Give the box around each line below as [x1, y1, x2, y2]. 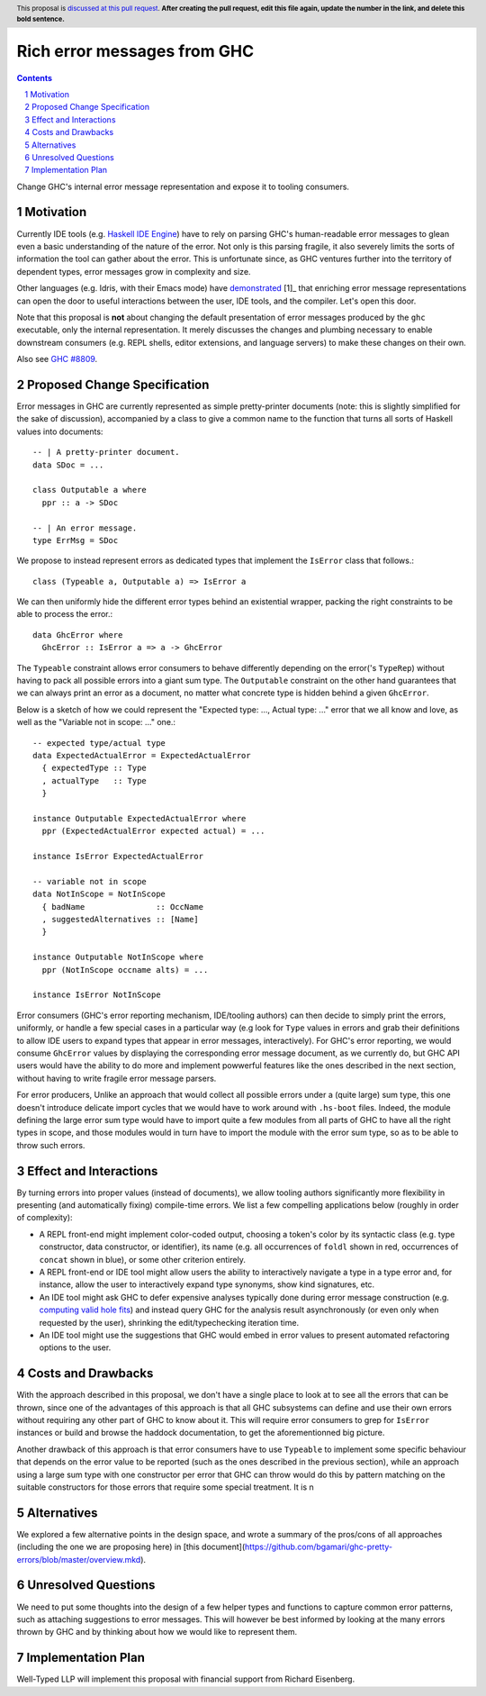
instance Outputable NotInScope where [32, 952, 204, 963]
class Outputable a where [32, 485, 148, 495]
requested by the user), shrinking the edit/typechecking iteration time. [39, 1317, 300, 1328]
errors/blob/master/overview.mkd [16, 1554, 141, 1564]
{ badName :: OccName [41, 902, 204, 911]
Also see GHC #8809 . [16, 354, 98, 365]
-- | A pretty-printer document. [32, 447, 180, 458]
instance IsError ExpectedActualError [32, 851, 204, 862]
